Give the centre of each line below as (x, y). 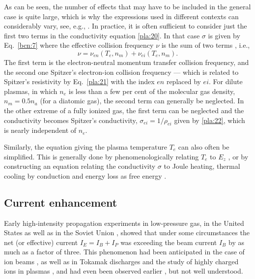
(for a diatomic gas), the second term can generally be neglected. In (142, 101)
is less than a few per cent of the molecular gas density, (152, 91)
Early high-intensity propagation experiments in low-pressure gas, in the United (124, 223)
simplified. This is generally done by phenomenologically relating (101, 156)
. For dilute (226, 81)
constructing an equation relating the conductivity (80, 166)
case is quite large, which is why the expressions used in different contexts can (121, 16)
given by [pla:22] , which (210, 120)
